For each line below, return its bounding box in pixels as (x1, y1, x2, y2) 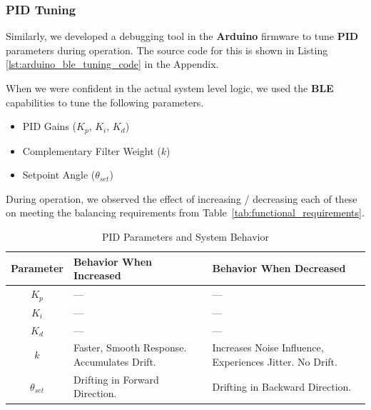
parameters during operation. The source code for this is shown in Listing (6, 42, 328, 57)
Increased (73, 268, 121, 283)
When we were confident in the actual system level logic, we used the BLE (6, 81, 334, 95)
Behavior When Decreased (212, 261, 346, 276)
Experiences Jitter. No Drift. (212, 354, 337, 369)
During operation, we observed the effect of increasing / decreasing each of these (6, 191, 357, 206)
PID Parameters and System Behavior (102, 229, 269, 244)
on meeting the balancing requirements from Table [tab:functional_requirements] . (6, 205, 365, 220)
